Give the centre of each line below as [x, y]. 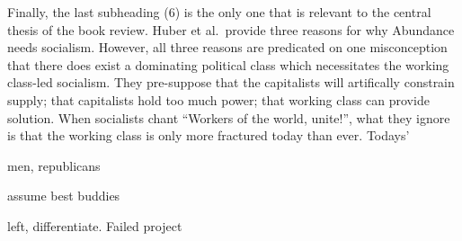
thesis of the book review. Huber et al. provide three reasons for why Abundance [231, 29]
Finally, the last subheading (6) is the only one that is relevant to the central [219, 12]
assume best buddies [64, 196]
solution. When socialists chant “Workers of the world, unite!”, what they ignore [229, 117]
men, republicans [54, 165]
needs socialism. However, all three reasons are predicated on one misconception [227, 47]
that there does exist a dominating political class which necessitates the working [228, 64]
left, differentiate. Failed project [95, 225]
